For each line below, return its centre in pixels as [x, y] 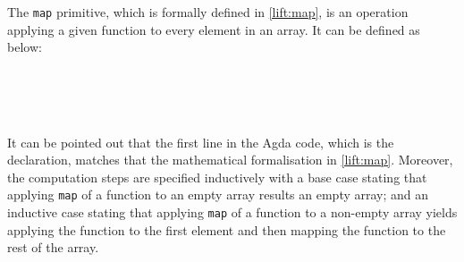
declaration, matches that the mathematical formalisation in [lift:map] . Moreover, [230, 160]
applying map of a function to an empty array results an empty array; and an [218, 194]
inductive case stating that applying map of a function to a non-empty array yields [232, 212]
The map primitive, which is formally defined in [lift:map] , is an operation [208, 12]
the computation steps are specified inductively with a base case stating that [217, 177]
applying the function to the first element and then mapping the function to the [227, 229]
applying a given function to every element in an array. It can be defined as [214, 29]
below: [25, 47]
